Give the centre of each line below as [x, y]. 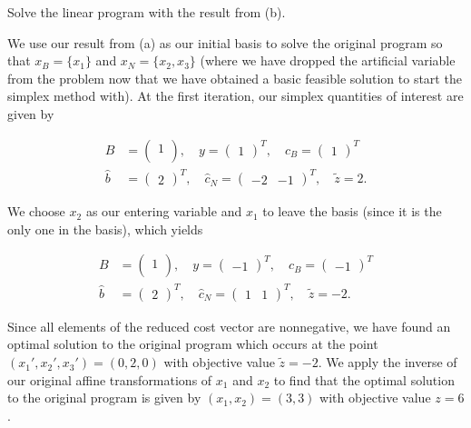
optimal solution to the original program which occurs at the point [193, 344]
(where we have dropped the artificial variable [328, 60]
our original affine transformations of [110, 379]
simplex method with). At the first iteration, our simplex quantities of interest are [235, 96]
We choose [36, 211]
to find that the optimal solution [364, 379]
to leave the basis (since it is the [352, 211]
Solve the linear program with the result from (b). [147, 12]
